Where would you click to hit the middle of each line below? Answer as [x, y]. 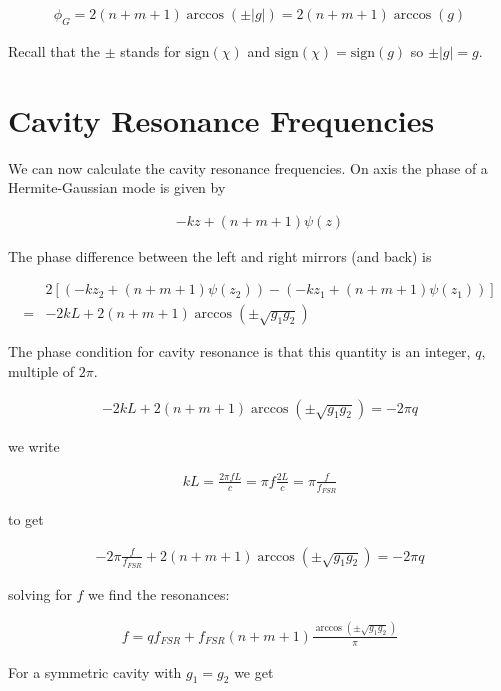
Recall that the [54, 50]
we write [34, 445]
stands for [150, 50]
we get [254, 671]
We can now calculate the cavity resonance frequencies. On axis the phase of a [248, 167]
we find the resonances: [159, 593]
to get [26, 519]
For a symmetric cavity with [95, 671]
